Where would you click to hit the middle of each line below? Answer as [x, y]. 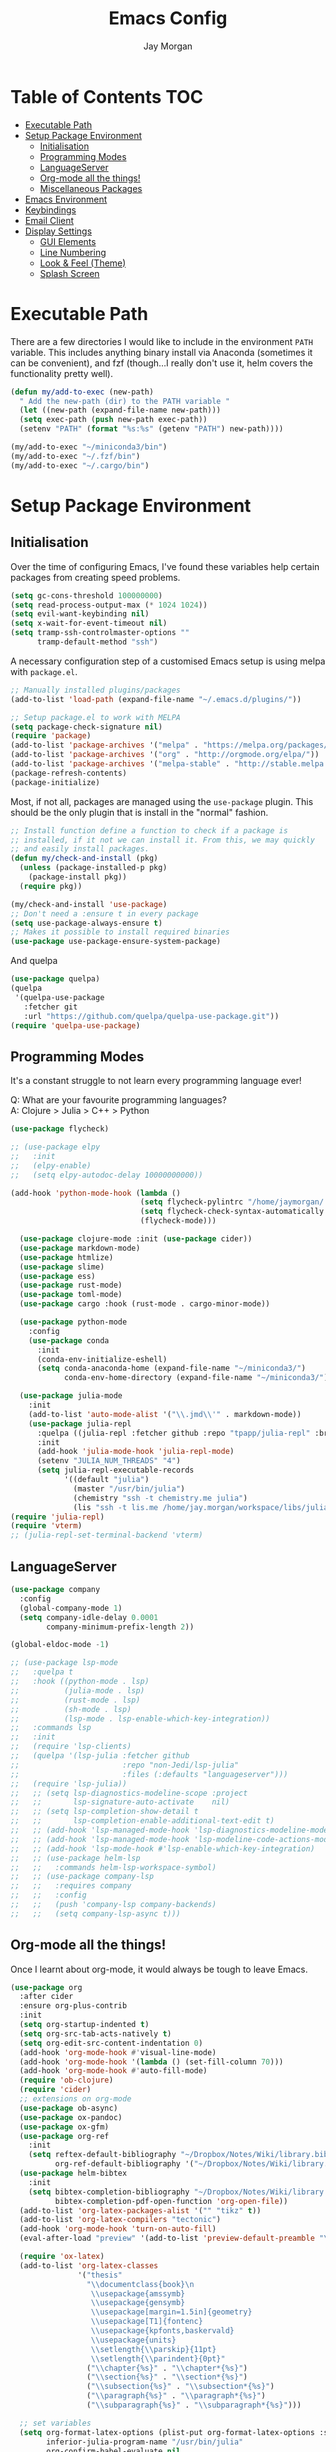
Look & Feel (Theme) [83, 263]
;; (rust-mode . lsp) [75, 1700]
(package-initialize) [55, 782]
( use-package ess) [58, 1276]
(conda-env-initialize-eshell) [102, 1359]
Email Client [49, 220]
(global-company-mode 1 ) [71, 1608]
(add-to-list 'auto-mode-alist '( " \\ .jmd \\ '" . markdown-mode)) [165, 1414]
